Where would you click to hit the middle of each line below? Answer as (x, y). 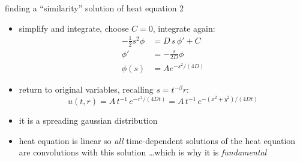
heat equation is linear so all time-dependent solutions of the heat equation (157, 140)
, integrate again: (184, 28)
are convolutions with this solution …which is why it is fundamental (143, 152)
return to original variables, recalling (86, 89)
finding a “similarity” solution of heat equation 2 (94, 8)
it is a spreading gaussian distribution (88, 120)
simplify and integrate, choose (74, 28)
